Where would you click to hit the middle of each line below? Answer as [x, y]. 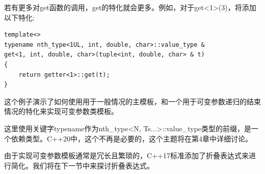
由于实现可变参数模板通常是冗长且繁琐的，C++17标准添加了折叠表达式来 [126, 155]
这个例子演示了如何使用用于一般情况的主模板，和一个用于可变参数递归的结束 [132, 101]
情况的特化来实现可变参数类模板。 [61, 111]
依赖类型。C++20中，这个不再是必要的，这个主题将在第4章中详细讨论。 [131, 138]
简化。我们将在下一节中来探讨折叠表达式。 [82, 165]
